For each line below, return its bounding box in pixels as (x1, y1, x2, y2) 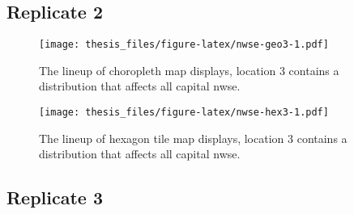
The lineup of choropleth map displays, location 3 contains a (39, 61, 339, 78)
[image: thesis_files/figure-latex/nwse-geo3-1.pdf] (39, 39, 329, 51)
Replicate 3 (6, 185, 104, 210)
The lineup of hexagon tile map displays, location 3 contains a (39, 129, 348, 146)
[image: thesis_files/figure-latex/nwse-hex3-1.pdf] (39, 107, 329, 119)
